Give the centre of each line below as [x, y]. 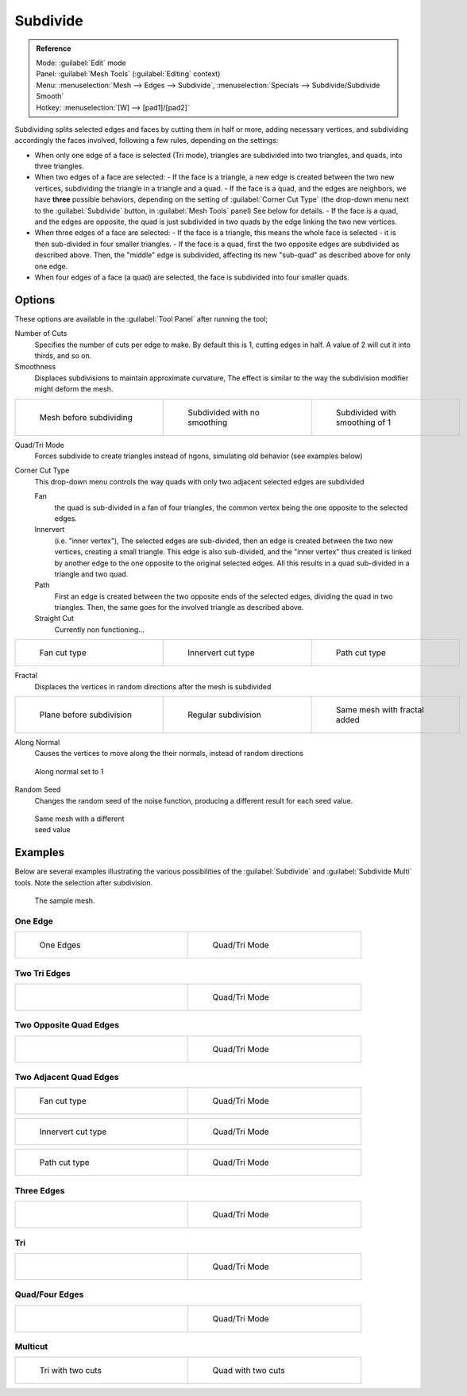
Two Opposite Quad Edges [67, 1025]
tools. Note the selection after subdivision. [84, 882]
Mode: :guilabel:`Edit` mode [81, 63]
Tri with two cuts [71, 1371]
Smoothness [35, 367]
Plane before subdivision [86, 715]
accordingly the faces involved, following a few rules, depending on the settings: [147, 141]
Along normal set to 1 [69, 771]
